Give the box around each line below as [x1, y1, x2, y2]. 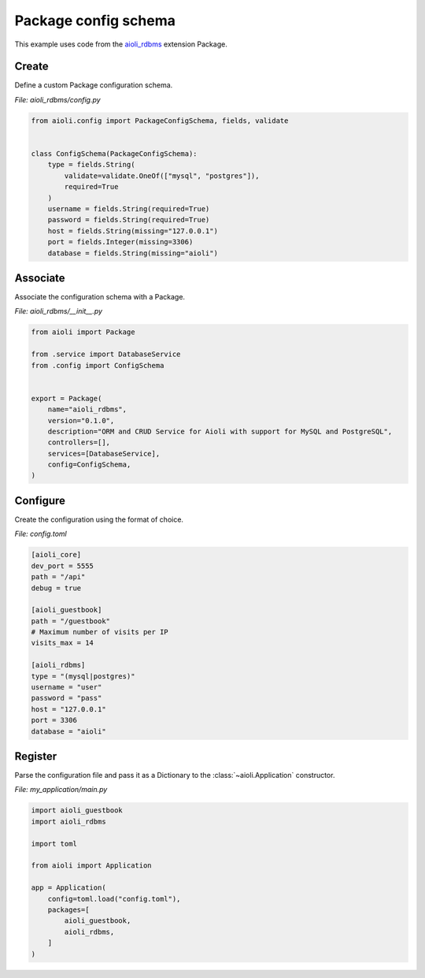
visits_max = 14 [31, 638, 94, 648]
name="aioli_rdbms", [47, 405, 128, 414]
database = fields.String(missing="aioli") [47, 248, 218, 258]
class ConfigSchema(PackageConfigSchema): [31, 150, 198, 158]
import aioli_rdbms [31, 816, 106, 826]
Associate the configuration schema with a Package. [14, 292, 185, 302]
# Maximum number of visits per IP [31, 627, 168, 637]
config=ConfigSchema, [47, 460, 131, 469]
